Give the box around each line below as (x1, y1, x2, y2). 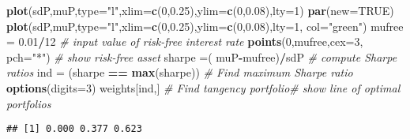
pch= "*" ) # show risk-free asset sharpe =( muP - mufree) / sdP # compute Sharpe (6, 48, 397, 65)
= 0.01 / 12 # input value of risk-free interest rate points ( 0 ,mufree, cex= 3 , (6, 33, 363, 50)
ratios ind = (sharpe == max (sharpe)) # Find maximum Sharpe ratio (6, 64, 353, 81)
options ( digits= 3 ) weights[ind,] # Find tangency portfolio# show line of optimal (6, 79, 401, 96)
